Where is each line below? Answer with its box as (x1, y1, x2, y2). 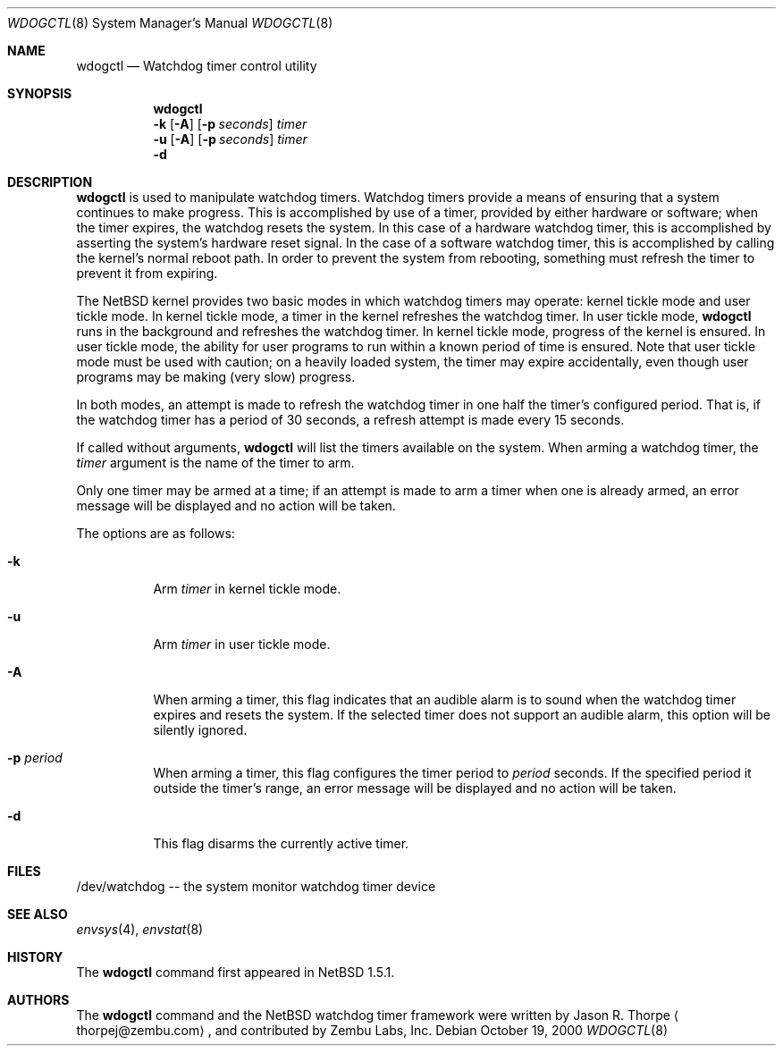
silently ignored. (153, 722, 248, 737)
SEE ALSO (7, 906, 68, 922)
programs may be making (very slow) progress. (76, 369, 356, 384)
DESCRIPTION (7, 174, 93, 190)
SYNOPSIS (7, 86, 72, 101)
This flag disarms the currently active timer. (153, 836, 409, 851)
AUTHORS (7, 992, 70, 1007)
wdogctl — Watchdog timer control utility (76, 58, 317, 73)
